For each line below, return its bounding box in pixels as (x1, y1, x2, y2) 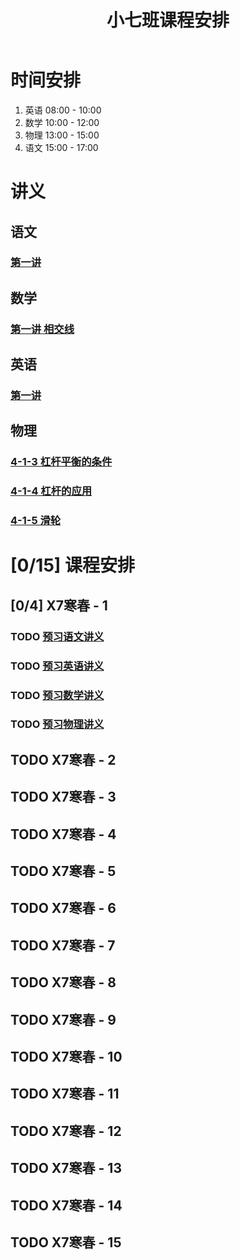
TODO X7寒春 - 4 (10, 826, 117, 843)
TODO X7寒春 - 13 (10, 1160, 122, 1177)
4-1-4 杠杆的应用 (10, 484, 93, 498)
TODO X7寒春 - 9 (10, 1011, 117, 1028)
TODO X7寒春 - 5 (10, 863, 117, 880)
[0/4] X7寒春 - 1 (10, 597, 108, 614)
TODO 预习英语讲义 (10, 659, 105, 673)
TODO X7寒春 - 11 (10, 1086, 120, 1103)
